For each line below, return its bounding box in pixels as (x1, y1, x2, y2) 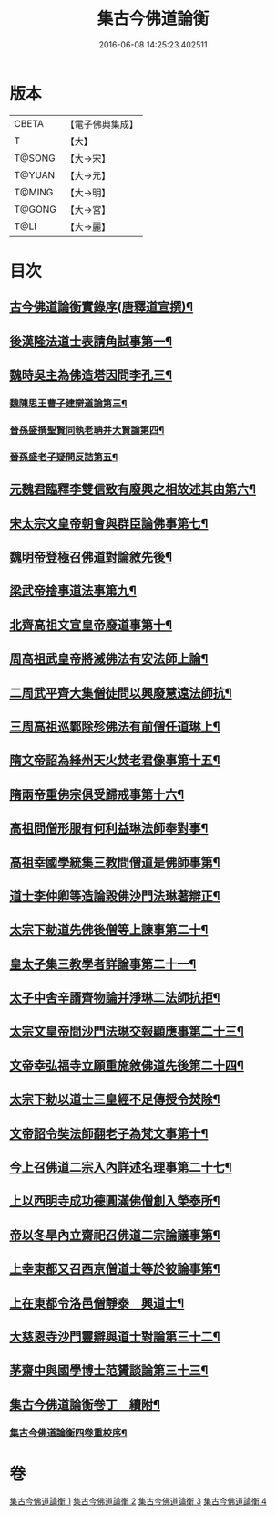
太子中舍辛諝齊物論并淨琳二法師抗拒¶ (9, 990, 220, 1005)
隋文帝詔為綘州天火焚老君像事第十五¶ (9, 752, 220, 768)
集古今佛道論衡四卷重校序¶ (9, 1426, 128, 1439)
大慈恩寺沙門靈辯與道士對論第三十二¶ (9, 1329, 220, 1344)
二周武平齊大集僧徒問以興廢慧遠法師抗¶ (9, 685, 232, 700)
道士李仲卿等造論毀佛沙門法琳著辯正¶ (9, 888, 220, 904)
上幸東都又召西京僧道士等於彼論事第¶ (9, 1261, 220, 1277)
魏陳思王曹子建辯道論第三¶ (9, 396, 128, 409)
